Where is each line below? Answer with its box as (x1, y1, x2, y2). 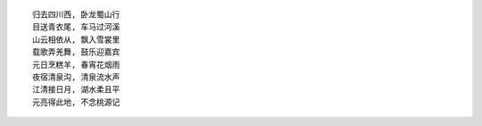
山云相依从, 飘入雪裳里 (32, 34, 120, 45)
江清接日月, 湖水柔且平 (32, 85, 120, 95)
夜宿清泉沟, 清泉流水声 (32, 71, 120, 82)
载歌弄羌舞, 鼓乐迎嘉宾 (32, 47, 120, 57)
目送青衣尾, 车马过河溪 (32, 22, 120, 32)
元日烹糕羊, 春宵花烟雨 (32, 59, 120, 70)
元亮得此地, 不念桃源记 (32, 97, 120, 107)
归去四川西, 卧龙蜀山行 (32, 10, 120, 20)
